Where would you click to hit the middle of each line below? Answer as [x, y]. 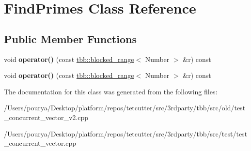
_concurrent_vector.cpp [40, 143]
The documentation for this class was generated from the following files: [111, 91]
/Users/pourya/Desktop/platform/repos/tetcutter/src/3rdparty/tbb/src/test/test [126, 133]
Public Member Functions [70, 38]
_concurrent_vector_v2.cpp [46, 117]
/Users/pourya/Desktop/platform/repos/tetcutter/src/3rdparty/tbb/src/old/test [125, 108]
